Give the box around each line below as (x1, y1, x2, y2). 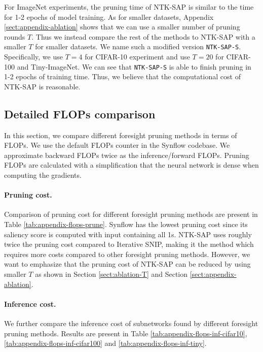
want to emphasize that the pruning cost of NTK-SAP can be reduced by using (4, 259, 251, 269)
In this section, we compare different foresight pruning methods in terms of (4, 130, 237, 140)
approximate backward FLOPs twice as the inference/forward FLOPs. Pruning (4, 149, 249, 160)
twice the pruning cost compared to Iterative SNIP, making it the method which (4, 239, 254, 249)
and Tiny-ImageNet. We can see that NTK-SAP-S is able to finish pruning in (17, 61, 251, 72)
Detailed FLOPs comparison (4, 106, 156, 121)
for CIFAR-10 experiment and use (85, 51, 190, 62)
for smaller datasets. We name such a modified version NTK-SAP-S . (35, 41, 241, 52)
